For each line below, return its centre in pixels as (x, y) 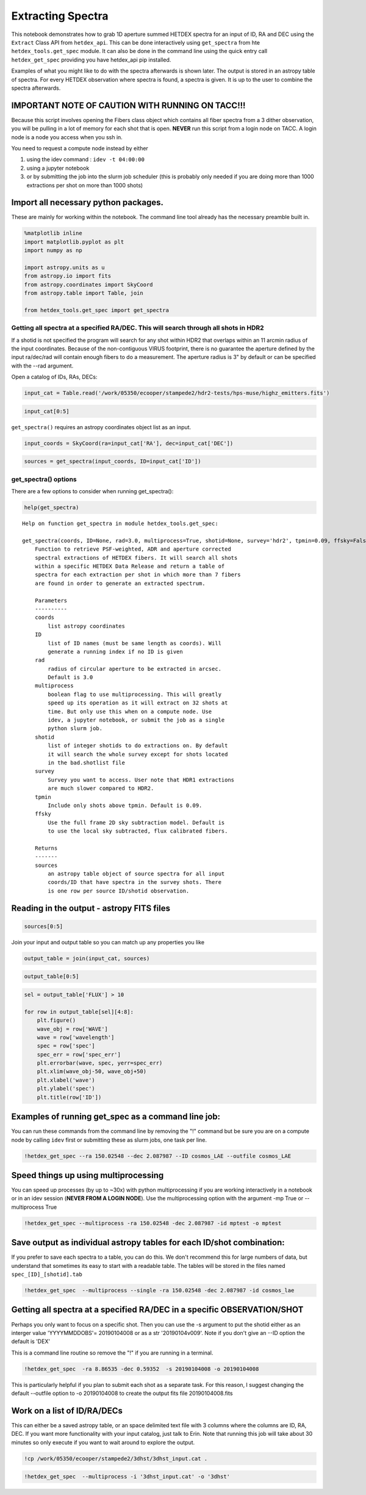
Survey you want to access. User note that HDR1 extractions (141, 780)
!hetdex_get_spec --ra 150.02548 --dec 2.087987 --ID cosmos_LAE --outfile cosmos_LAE (158, 1156)
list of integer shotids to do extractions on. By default (138, 746)
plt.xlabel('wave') (66, 1080)
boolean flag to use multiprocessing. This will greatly (135, 694)
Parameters (51, 600)
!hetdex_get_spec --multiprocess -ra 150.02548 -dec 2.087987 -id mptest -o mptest (153, 1223)
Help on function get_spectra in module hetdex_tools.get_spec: (120, 524)
